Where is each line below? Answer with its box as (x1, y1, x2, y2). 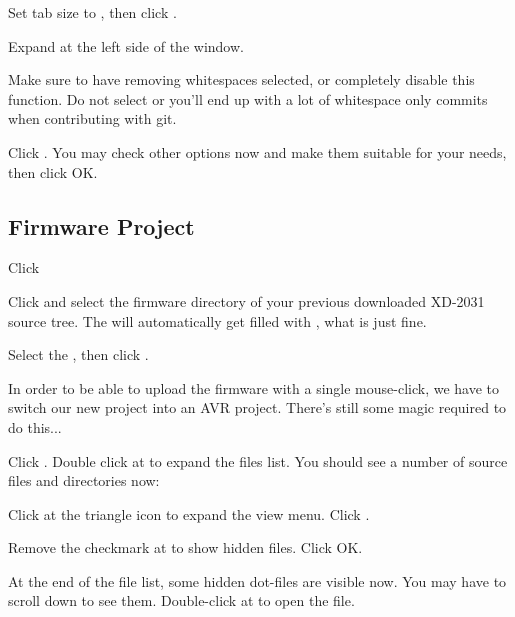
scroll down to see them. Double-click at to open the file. (8, 590, 355, 611)
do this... (8, 416, 62, 437)
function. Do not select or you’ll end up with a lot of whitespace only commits (8, 88, 488, 109)
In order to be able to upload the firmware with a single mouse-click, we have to (8, 377, 500, 398)
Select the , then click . (8, 344, 149, 365)
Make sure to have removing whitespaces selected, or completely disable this (8, 69, 475, 90)
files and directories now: (8, 470, 160, 491)
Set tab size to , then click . (8, 2, 177, 22)
